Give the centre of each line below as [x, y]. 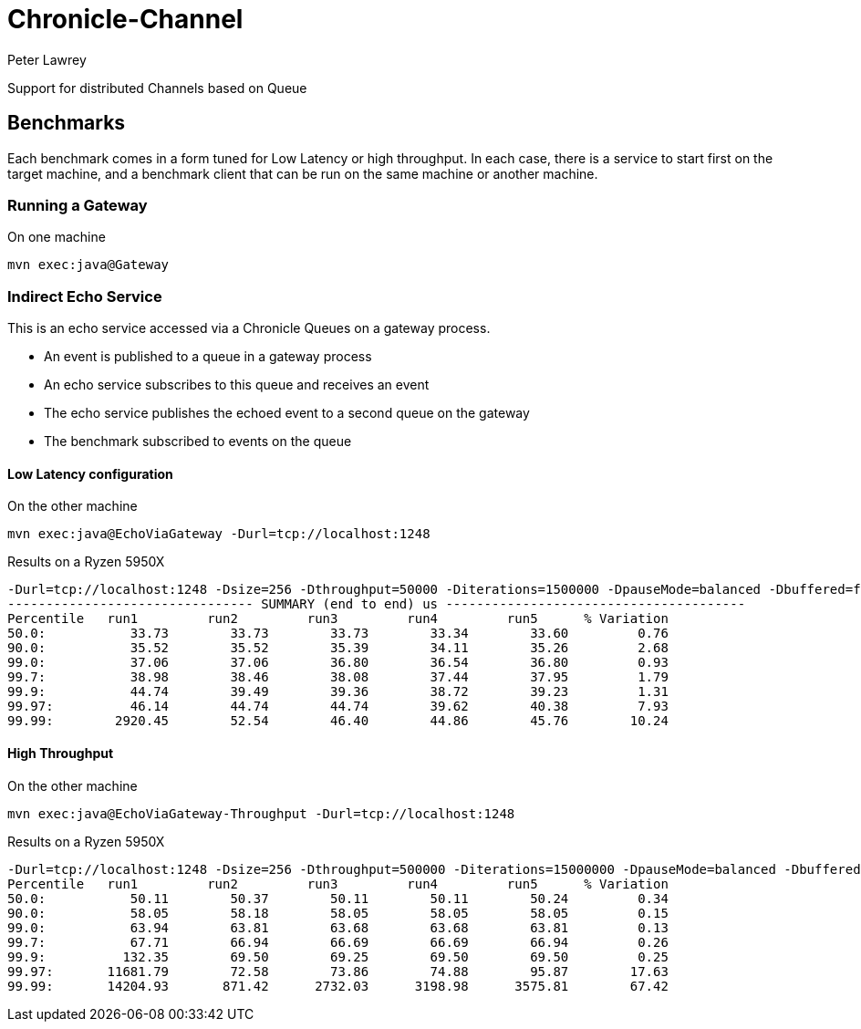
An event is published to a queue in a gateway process [208, 357]
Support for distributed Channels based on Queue [157, 88]
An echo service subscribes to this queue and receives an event [237, 385]
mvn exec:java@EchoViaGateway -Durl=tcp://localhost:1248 [219, 534]
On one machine [57, 237]
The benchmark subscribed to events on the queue [198, 442]
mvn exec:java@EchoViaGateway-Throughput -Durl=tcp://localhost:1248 [261, 813]
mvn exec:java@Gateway [88, 265]
